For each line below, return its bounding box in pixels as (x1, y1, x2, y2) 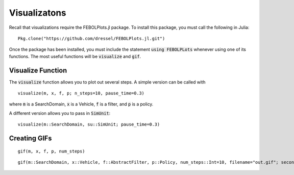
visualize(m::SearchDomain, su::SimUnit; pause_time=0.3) (18, 122, 160, 127)
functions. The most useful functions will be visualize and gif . (9, 53, 142, 59)
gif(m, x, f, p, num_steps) (18, 148, 85, 154)
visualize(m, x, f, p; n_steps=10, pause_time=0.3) (18, 90, 145, 96)
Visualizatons (9, 7, 66, 18)
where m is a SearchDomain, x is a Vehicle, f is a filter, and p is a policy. (9, 101, 154, 107)
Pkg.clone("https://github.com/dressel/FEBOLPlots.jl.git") (18, 36, 165, 41)
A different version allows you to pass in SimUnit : (9, 110, 111, 116)
